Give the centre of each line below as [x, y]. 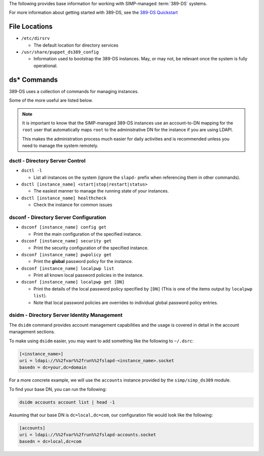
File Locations [31, 27]
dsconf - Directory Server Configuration [58, 217]
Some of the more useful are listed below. [51, 100]
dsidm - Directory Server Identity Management [66, 315]
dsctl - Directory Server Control [47, 161]
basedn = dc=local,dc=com [50, 442]
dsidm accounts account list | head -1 [67, 402]
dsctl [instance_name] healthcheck [64, 198]
